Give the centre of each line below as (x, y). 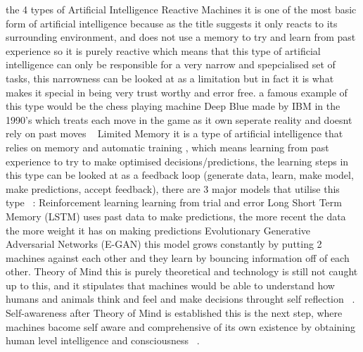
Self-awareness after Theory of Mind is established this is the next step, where (174, 313)
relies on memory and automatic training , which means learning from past (167, 147)
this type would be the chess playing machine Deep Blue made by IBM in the (173, 106)
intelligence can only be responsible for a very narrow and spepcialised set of (171, 64)
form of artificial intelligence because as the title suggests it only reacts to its (172, 23)
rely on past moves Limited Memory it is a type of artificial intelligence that (174, 133)
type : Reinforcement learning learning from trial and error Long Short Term (174, 202)
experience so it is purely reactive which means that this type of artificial (163, 50)
